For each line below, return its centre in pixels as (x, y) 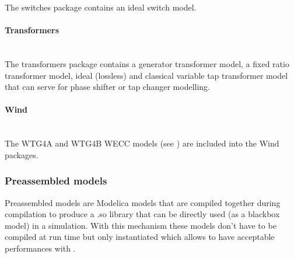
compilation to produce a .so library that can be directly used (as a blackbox (142, 214)
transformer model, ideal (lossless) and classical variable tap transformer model (146, 75)
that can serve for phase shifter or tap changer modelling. (107, 87)
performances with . (40, 248)
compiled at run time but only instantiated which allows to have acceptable (140, 237)
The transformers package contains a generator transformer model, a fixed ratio (147, 63)
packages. (22, 154)
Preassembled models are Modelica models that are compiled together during (143, 202)
